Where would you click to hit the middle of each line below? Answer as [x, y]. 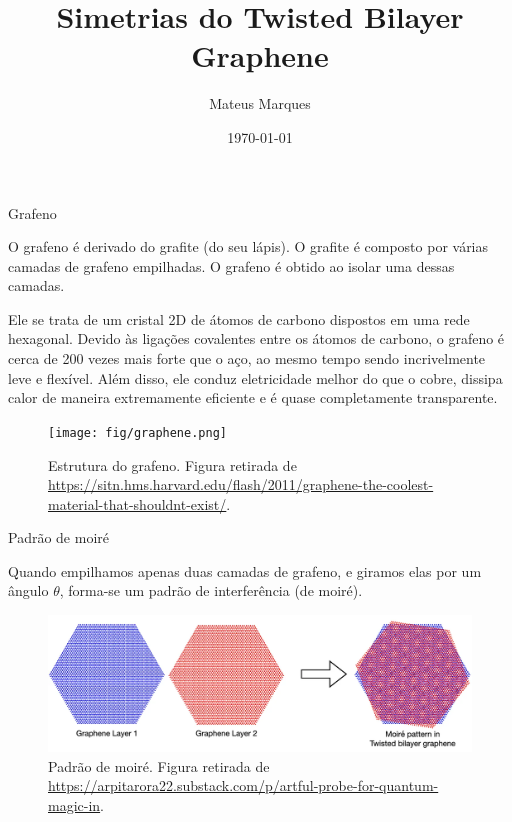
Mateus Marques [260, 103]
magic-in [74, 804]
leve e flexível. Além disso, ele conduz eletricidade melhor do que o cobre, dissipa [255, 377]
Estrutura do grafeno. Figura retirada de [172, 464]
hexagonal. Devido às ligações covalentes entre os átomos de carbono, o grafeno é [256, 338]
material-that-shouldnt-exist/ [137, 503]
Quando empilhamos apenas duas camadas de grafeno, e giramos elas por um [245, 570]
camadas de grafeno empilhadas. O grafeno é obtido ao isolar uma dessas [231, 265]
